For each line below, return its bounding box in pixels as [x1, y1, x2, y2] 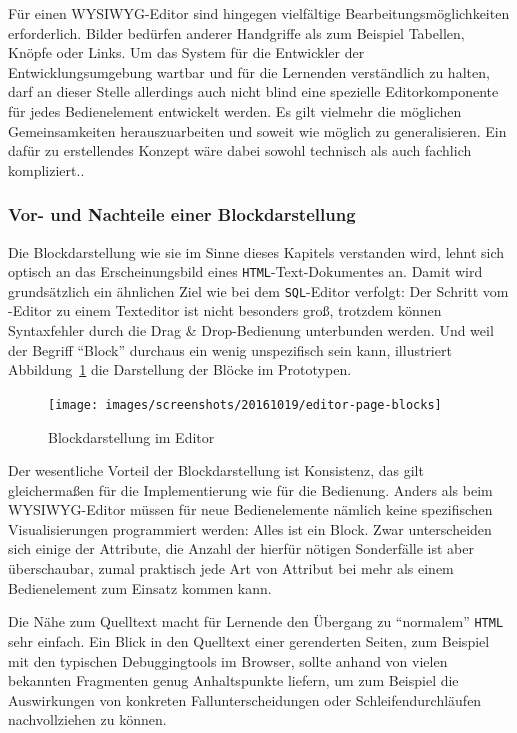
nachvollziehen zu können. [8, 709, 167, 730]
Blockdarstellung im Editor [48, 426, 215, 447]
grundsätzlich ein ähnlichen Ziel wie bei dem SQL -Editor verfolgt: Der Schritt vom [8, 280, 509, 301]
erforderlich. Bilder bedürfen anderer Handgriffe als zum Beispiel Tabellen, [8, 22, 465, 43]
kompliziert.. [8, 159, 85, 180]
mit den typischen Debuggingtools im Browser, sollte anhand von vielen [8, 650, 448, 671]
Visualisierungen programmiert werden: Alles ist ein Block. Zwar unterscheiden [8, 518, 492, 539]
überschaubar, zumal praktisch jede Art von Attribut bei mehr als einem [8, 558, 454, 579]
